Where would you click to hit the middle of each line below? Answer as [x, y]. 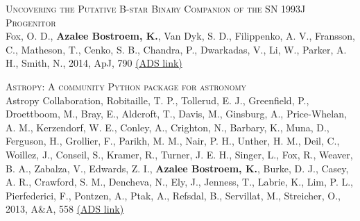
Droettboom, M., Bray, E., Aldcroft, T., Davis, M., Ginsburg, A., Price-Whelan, [176, 114]
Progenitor [31, 22]
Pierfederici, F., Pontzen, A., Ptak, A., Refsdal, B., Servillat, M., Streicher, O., [173, 195]
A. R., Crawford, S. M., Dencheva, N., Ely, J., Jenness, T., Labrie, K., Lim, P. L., [180, 182]
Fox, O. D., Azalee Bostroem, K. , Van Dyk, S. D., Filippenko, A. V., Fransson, [180, 36]
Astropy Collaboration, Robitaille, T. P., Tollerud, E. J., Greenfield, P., [157, 100]
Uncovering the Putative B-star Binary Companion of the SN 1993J [156, 8]
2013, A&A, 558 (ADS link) [65, 209]
